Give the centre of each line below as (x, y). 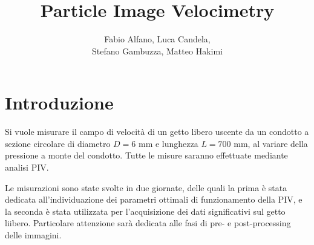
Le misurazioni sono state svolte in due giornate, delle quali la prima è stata (146, 187)
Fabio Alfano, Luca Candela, (157, 39)
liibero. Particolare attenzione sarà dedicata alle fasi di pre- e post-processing (148, 223)
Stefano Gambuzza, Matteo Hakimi (157, 51)
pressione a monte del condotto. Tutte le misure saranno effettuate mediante (146, 155)
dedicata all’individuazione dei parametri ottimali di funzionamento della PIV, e (154, 199)
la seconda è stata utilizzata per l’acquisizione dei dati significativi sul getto (145, 211)
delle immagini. (33, 235)
